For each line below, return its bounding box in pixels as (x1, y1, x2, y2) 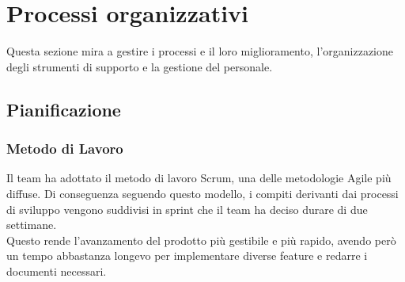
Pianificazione (6, 97, 121, 121)
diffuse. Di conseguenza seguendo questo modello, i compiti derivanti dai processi (6, 185, 399, 201)
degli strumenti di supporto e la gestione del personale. (6, 58, 273, 74)
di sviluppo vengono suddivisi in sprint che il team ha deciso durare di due (6, 200, 368, 217)
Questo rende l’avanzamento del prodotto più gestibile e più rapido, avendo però (6, 231, 396, 248)
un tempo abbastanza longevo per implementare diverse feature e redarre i (6, 247, 368, 264)
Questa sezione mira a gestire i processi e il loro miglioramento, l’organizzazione (6, 43, 394, 59)
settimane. (6, 216, 57, 233)
